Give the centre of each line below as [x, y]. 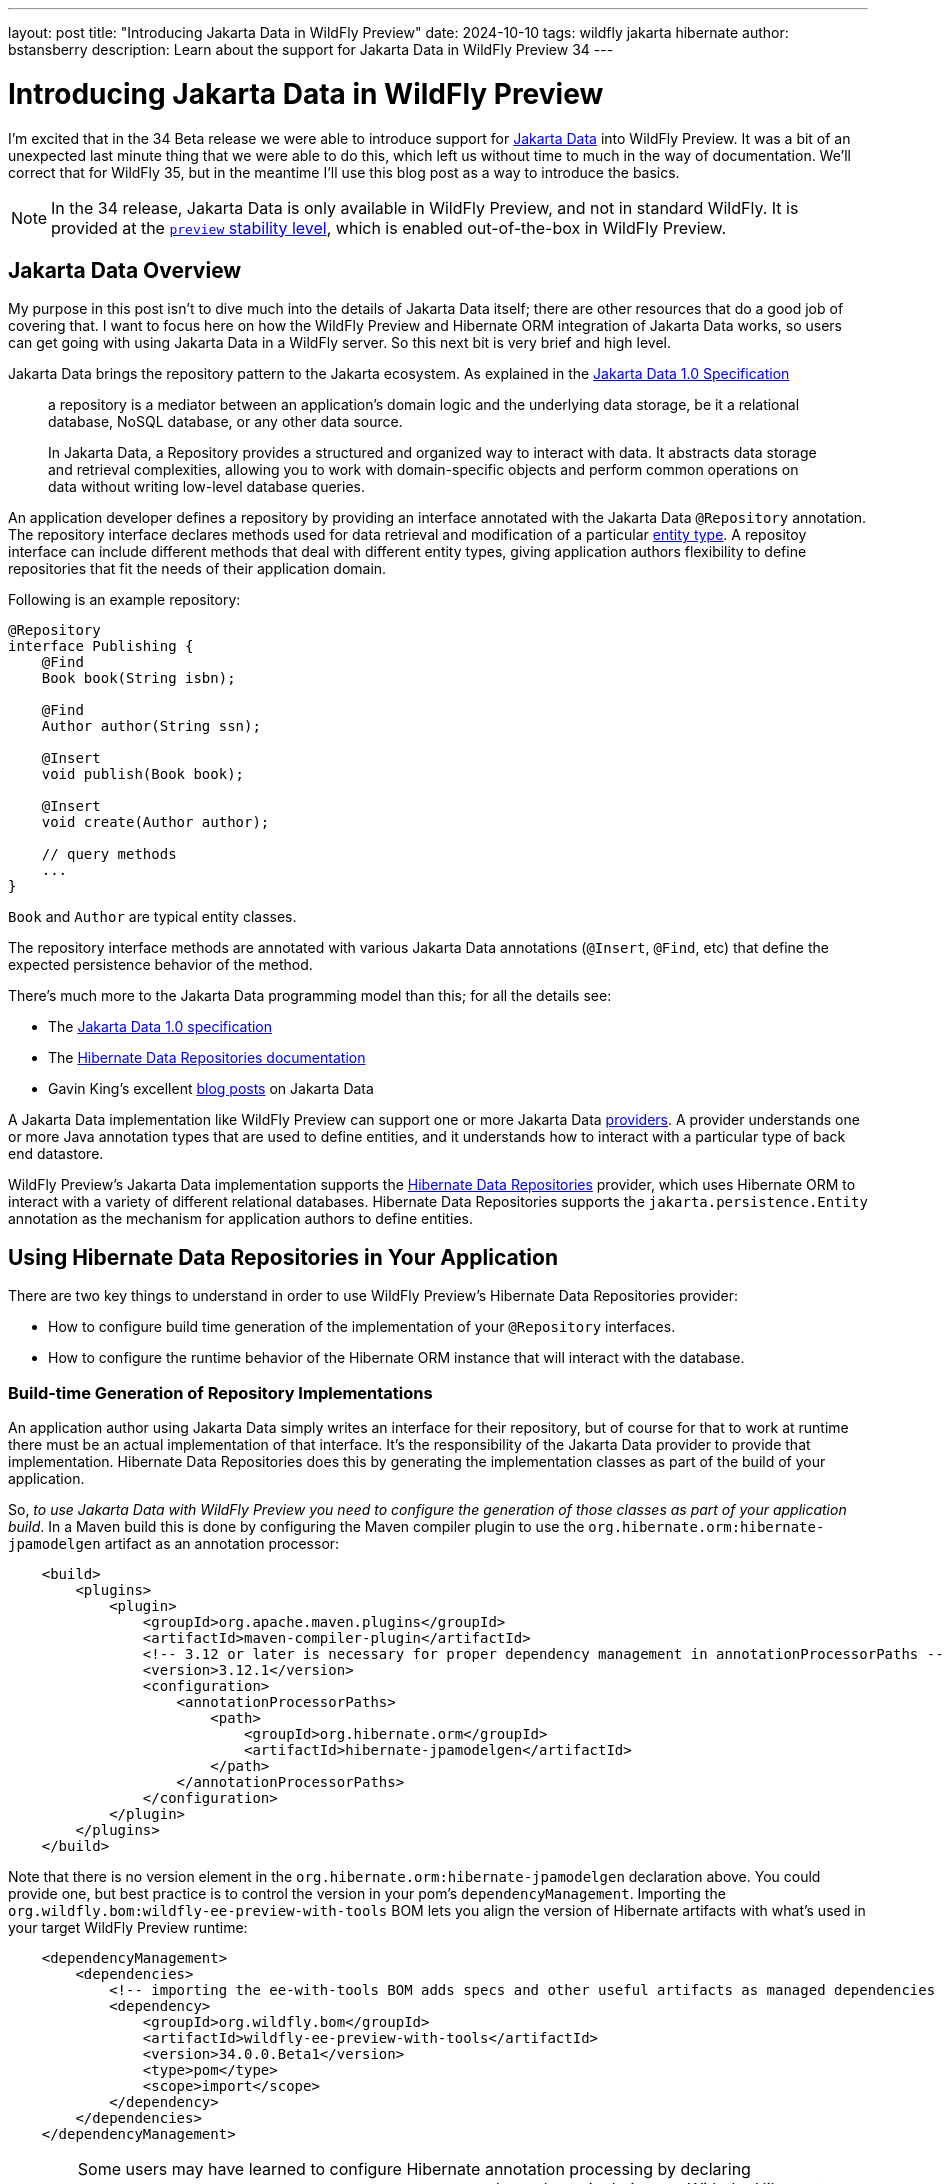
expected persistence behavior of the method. [160, 965]
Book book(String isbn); [138, 678]
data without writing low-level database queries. [206, 487]
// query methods [109, 854]
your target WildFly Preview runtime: [128, 1927]
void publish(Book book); [143, 774]
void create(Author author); [155, 822]
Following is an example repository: [124, 600]
